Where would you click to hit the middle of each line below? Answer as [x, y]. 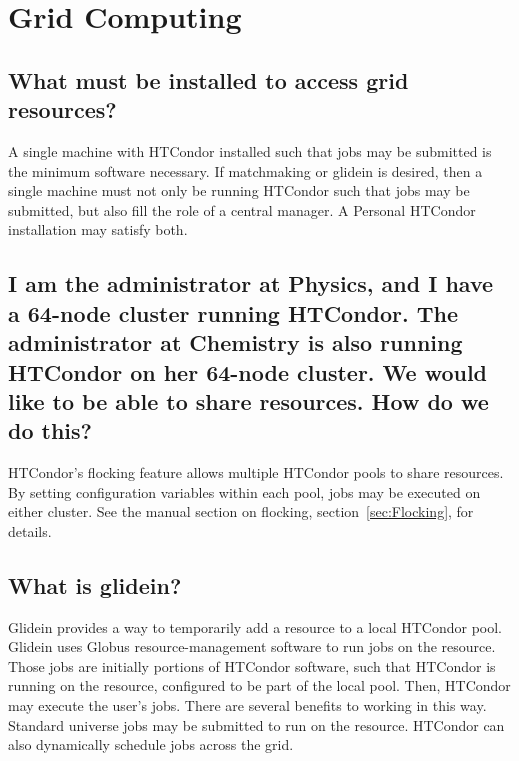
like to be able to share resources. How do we [248, 400]
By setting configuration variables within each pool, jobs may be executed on [244, 491]
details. [30, 530]
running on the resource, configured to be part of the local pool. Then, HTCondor [259, 685]
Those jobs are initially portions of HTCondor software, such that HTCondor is [252, 665]
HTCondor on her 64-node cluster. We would [248, 371]
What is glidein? [95, 584]
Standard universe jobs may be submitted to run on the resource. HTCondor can [256, 724]
